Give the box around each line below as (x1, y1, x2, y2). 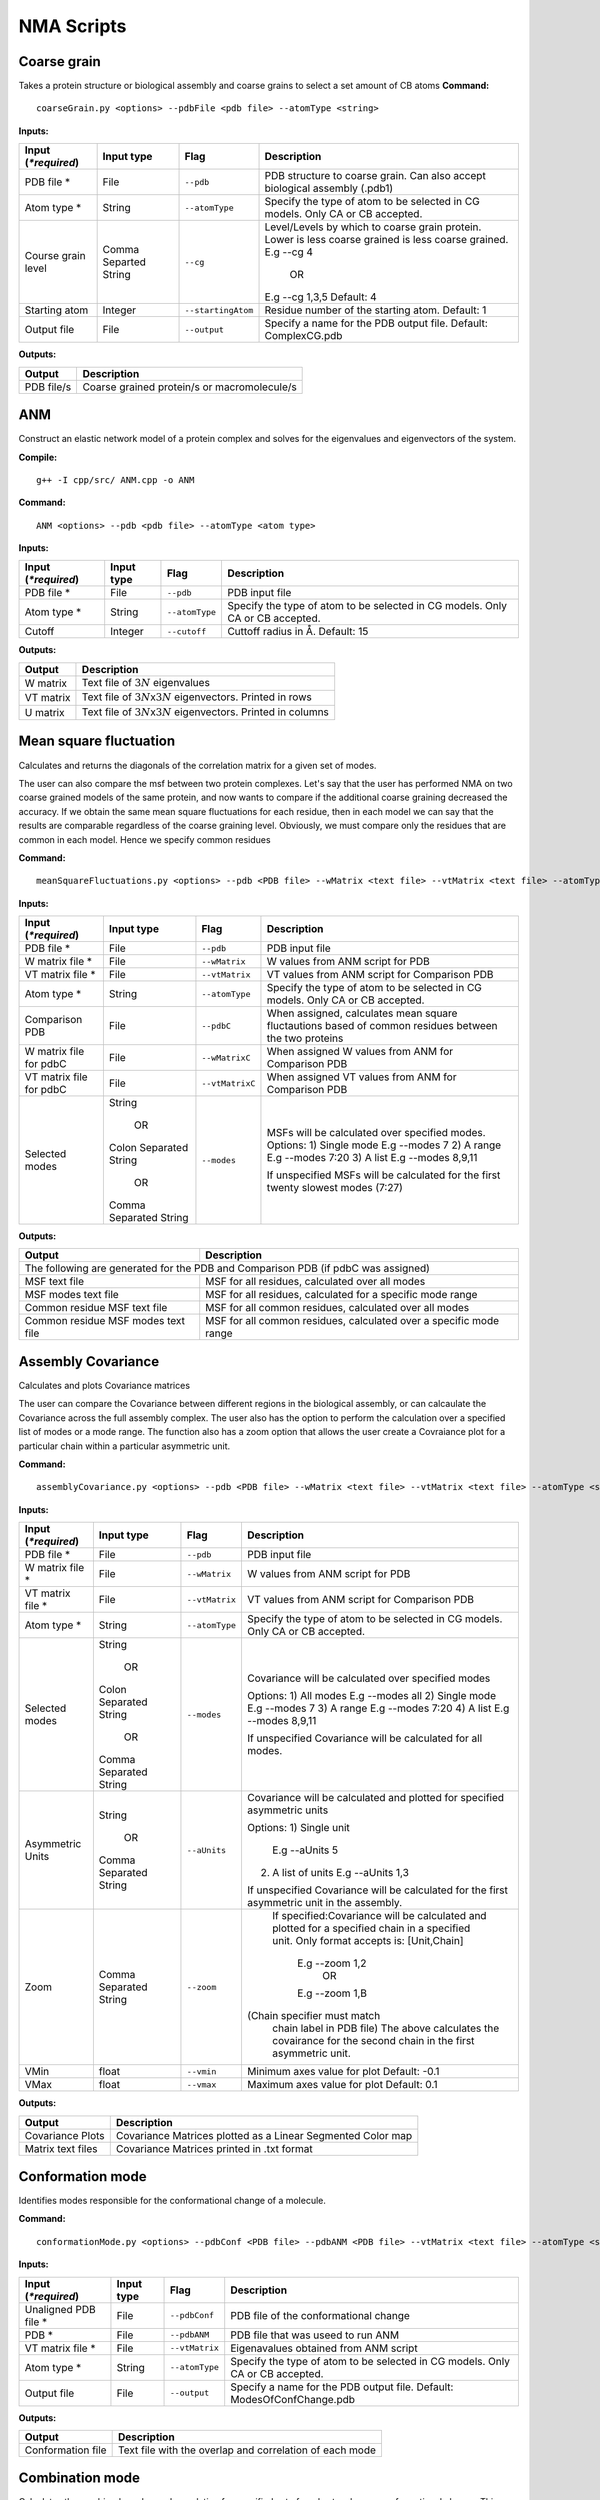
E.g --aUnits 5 (271, 1843, 339, 1857)
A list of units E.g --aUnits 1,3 (271, 1866, 410, 1880)
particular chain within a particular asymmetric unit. (18, 1440, 231, 1452)
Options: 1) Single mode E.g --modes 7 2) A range (266, 1138, 502, 1152)
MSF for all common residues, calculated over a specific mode (205, 1314, 500, 1328)
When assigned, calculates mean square (266, 1006, 458, 1020)
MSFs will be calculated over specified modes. (266, 1126, 486, 1140)
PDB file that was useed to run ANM (230, 2328, 400, 2342)
